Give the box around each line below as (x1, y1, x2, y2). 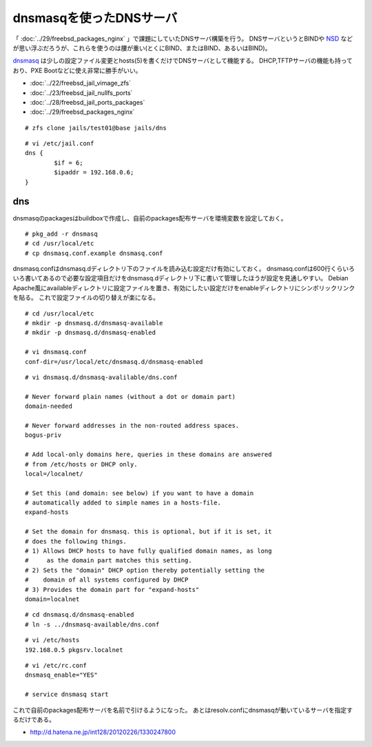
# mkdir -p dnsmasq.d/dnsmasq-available (25, 319, 163, 327)
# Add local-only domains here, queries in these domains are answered (25, 451, 272, 458)
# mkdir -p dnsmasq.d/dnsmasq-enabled (25, 329, 156, 337)
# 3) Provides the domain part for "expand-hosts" (25, 586, 200, 593)
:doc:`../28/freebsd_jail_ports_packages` (30, 98, 145, 106)
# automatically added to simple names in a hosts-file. (25, 499, 222, 506)
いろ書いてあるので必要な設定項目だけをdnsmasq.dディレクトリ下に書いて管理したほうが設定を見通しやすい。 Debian (12, 274, 349, 283)
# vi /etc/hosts (25, 636, 80, 644)
